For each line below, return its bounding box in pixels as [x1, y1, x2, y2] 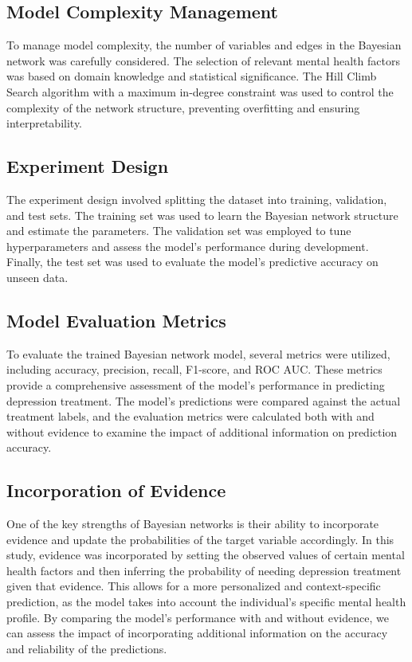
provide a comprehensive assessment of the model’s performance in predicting [6, 376, 385, 393]
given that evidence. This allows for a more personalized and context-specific [6, 578, 381, 594]
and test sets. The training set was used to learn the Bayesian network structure [6, 206, 398, 223]
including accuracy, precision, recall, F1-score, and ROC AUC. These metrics [6, 361, 383, 378]
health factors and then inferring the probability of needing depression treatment [6, 562, 402, 578]
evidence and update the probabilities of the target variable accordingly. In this [6, 531, 394, 547]
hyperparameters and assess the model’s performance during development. [6, 237, 369, 254]
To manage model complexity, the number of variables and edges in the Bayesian [6, 37, 402, 53]
